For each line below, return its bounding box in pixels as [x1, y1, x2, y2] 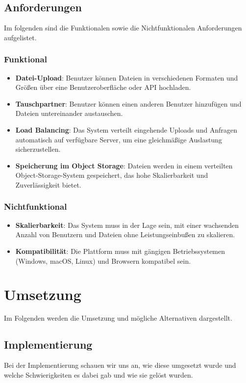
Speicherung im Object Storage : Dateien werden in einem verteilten [15, 160, 233, 170]
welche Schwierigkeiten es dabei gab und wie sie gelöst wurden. [4, 369, 193, 380]
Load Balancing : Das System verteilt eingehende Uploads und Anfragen [15, 124, 237, 135]
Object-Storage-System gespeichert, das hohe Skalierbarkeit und [15, 170, 208, 180]
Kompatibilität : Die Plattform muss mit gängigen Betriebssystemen [15, 246, 225, 256]
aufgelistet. [4, 32, 37, 42]
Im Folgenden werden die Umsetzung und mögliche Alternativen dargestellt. [4, 313, 232, 323]
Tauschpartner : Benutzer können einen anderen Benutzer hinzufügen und [15, 98, 242, 109]
